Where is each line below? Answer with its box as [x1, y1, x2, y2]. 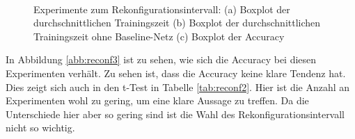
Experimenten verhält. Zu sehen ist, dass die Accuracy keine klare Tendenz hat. [6, 65, 346, 80]
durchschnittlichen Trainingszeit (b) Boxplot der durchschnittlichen [33, 15, 321, 30]
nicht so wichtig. [6, 120, 75, 135]
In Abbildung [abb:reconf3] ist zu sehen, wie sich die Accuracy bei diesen [6, 52, 317, 67]
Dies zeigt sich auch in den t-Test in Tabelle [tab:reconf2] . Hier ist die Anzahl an [6, 79, 350, 94]
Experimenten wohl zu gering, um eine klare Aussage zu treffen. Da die [6, 93, 309, 108]
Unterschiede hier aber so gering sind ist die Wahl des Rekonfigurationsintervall [6, 106, 345, 121]
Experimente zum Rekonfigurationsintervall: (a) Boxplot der [33, 1, 290, 16]
